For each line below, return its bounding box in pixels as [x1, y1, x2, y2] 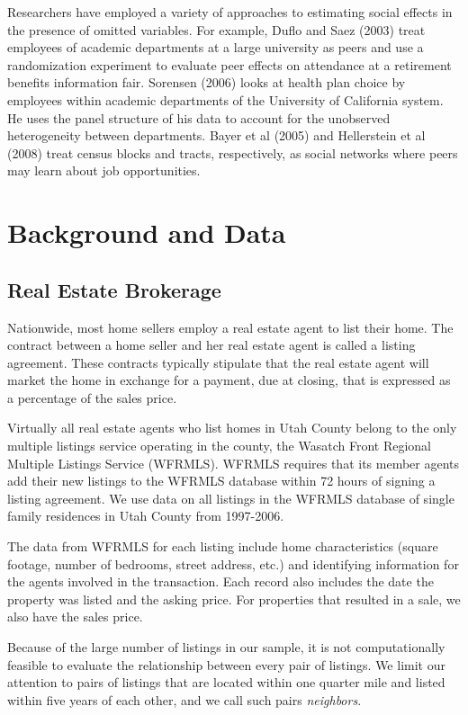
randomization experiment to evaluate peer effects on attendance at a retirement [7, 55, 452, 74]
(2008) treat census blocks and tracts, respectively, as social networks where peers [7, 143, 458, 162]
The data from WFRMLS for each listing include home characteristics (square [7, 537, 438, 556]
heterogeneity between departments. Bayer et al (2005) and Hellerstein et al [7, 126, 426, 145]
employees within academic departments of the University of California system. [7, 90, 444, 109]
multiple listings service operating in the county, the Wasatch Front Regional [7, 436, 432, 455]
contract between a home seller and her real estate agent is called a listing [7, 335, 416, 354]
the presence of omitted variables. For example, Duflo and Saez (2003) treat [7, 20, 426, 39]
